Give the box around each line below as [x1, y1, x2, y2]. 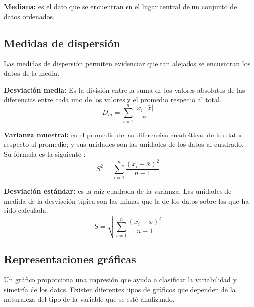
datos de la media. [4, 68, 60, 78]
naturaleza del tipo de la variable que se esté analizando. [4, 294, 175, 304]
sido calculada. [4, 205, 48, 215]
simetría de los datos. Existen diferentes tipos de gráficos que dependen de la [4, 284, 236, 294]
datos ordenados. [4, 11, 55, 21]
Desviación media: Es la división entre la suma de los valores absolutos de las [4, 84, 245, 95]
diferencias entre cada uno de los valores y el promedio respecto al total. [4, 94, 222, 104]
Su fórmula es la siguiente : [4, 149, 86, 159]
